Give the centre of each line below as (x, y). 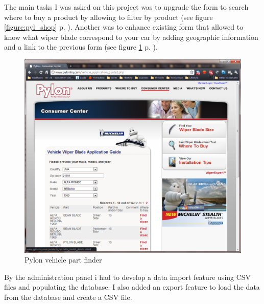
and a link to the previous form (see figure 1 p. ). (81, 47)
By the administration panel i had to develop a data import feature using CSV (128, 277)
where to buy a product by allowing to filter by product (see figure (109, 17)
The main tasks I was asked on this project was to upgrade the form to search (126, 7)
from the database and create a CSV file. (68, 297)
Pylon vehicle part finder (63, 260)
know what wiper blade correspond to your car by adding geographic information (131, 37)
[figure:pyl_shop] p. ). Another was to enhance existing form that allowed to (124, 27)
